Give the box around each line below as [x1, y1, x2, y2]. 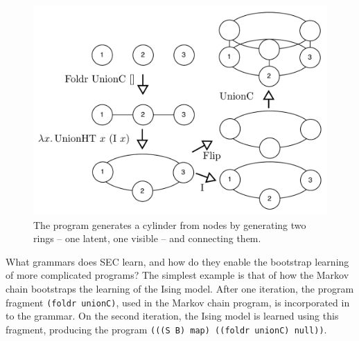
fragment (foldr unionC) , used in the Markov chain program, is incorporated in [6, 295, 350, 309]
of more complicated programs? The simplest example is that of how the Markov [6, 268, 349, 282]
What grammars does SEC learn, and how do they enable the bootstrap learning [6, 254, 349, 268]
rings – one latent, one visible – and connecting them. [33, 231, 261, 246]
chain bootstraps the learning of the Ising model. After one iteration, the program [6, 282, 354, 296]
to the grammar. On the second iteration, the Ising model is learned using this [6, 308, 339, 323]
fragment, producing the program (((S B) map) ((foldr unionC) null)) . [6, 322, 327, 336]
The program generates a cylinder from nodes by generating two [33, 217, 306, 232]
